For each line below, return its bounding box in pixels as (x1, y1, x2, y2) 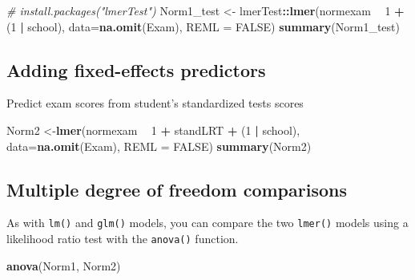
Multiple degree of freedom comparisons (6, 177, 347, 201)
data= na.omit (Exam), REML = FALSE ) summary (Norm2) (6, 137, 312, 154)
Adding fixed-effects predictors (6, 57, 266, 82)
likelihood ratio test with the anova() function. (6, 230, 239, 247)
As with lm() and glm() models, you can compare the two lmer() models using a (6, 214, 409, 231)
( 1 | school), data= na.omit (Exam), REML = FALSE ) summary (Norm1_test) (6, 18, 400, 34)
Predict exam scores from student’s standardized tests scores (6, 95, 304, 112)
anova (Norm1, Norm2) (6, 257, 121, 274)
